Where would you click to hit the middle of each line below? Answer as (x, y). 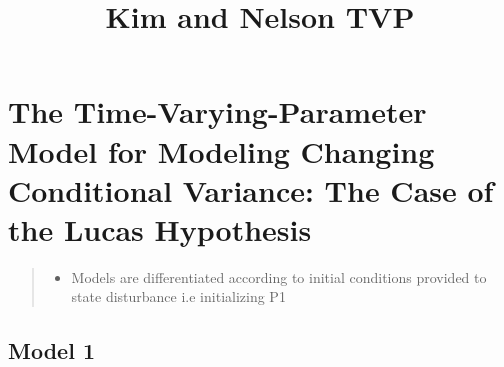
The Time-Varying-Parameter (217, 111)
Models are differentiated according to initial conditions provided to (279, 276)
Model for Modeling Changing (221, 150)
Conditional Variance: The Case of (251, 189)
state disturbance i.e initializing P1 (178, 296)
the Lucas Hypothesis (160, 228)
